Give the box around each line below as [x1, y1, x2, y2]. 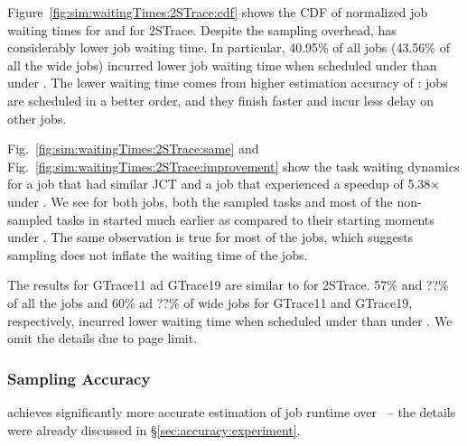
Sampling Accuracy [7, 367, 151, 389]
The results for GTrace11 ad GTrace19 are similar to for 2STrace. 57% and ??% [7, 275, 449, 294]
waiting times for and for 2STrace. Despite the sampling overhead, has [7, 20, 397, 39]
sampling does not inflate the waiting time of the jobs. [7, 245, 308, 264]
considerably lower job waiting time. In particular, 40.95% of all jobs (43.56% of [7, 38, 450, 57]
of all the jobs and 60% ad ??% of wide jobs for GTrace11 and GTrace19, [7, 293, 413, 311]
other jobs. [7, 108, 67, 127]
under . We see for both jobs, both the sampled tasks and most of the [7, 191, 393, 210]
